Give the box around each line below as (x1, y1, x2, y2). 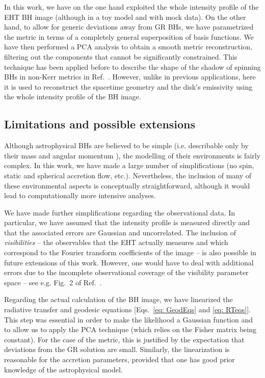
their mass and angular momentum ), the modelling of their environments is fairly (4, 150, 260, 160)
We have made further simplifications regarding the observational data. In (4, 207, 235, 218)
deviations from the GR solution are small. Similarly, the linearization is (4, 344, 230, 355)
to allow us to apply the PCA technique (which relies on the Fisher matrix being (4, 324, 257, 335)
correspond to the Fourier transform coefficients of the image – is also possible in (4, 247, 256, 258)
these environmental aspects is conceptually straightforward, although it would (4, 180, 250, 191)
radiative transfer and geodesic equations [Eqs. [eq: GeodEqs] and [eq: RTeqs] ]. (4, 304, 251, 315)
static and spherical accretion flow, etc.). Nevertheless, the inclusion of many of (4, 170, 252, 180)
